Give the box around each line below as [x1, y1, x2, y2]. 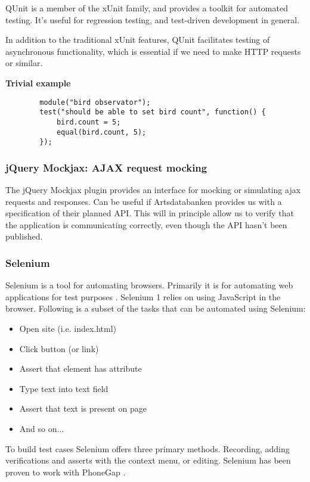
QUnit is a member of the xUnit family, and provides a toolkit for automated [5, 2, 288, 14]
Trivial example [5, 76, 71, 89]
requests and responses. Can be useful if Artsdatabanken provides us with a [5, 195, 282, 207]
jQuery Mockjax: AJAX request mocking [5, 160, 207, 175]
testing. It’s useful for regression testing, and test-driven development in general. [5, 13, 300, 26]
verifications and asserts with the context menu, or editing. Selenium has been [5, 454, 291, 467]
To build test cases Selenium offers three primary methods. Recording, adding [5, 442, 290, 455]
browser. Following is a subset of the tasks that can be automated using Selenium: [5, 302, 306, 315]
